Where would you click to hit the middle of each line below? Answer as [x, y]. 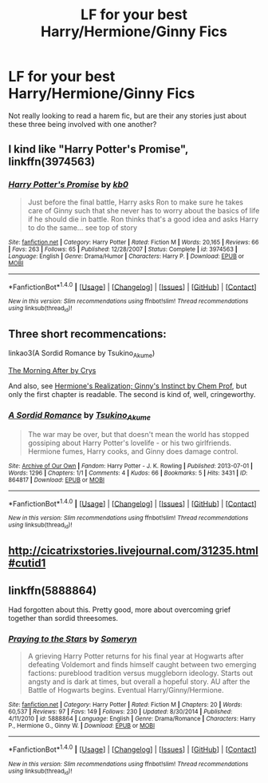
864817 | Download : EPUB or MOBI [57, 480]
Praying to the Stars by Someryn [73, 638]
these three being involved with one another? [83, 124]
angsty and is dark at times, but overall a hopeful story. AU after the [139, 682]
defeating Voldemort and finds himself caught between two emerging [142, 665]
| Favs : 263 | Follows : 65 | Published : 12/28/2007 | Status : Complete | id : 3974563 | [123, 249]
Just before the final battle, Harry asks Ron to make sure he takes [135, 202]
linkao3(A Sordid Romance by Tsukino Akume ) [82, 354]
